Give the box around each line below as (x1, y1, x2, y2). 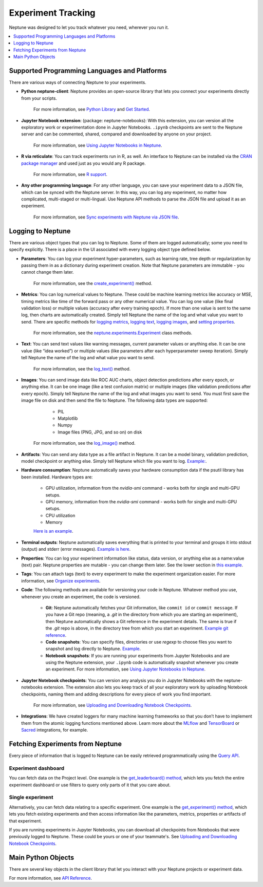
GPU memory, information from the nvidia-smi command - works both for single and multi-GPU (45, 498, 237, 504)
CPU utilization (45, 512, 75, 518)
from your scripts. (21, 95, 57, 101)
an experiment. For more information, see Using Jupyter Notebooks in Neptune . (45, 666, 206, 672)
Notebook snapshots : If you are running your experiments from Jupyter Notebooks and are (45, 652, 230, 658)
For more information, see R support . (33, 171, 108, 177)
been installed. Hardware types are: (21, 474, 93, 480)
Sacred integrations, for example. (21, 727, 88, 733)
